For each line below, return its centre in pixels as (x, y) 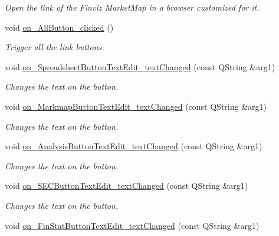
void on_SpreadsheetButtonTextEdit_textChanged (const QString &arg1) (140, 66)
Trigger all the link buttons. (55, 47)
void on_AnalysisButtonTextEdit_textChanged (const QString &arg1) (134, 146)
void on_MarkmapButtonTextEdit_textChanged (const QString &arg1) (136, 106)
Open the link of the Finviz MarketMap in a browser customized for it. (132, 7)
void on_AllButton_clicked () (59, 27)
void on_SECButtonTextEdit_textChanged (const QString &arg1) (127, 186)
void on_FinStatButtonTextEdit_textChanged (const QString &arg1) (132, 225)
